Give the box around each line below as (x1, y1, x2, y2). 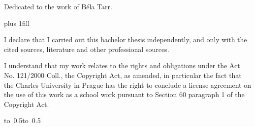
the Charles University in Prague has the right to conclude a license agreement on (4, 79, 251, 90)
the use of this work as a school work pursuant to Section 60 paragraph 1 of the (4, 89, 245, 100)
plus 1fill (4, 18, 30, 28)
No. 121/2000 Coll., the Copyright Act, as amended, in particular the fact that (4, 70, 242, 80)
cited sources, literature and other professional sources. (4, 44, 169, 54)
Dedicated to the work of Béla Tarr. (4, 1, 112, 11)
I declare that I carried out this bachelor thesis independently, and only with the (4, 34, 247, 45)
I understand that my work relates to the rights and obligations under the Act (4, 60, 240, 71)
